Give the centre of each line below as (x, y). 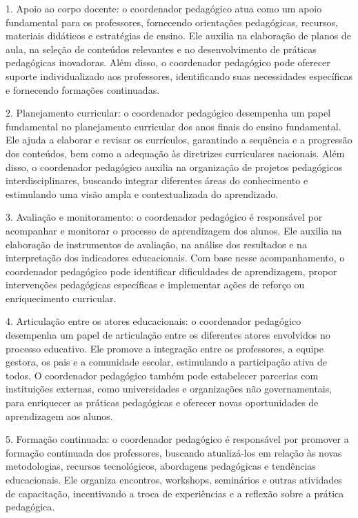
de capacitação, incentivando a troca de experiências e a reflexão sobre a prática (175, 493)
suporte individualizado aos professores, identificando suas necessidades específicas (179, 76)
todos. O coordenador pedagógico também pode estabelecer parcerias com (162, 375)
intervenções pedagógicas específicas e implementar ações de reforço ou (155, 285)
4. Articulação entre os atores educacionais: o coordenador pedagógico (153, 321)
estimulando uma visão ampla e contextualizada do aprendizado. (142, 193)
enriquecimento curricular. (61, 298)
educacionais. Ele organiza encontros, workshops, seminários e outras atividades (174, 479)
